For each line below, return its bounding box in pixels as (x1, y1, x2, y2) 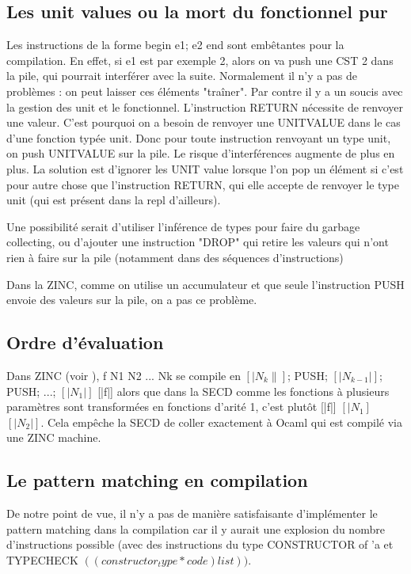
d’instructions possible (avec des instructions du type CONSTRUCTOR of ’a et (6, 536, 394, 553)
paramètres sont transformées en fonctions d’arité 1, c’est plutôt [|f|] (6, 398, 337, 415)
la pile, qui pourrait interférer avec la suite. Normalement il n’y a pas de (6, 67, 357, 84)
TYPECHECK (6, 551, 78, 568)
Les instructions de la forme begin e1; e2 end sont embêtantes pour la (6, 36, 344, 53)
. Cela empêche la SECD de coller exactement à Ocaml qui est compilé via (40, 413, 402, 430)
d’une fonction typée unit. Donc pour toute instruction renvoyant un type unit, (6, 129, 391, 146)
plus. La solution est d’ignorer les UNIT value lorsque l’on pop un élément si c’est (6, 160, 404, 177)
